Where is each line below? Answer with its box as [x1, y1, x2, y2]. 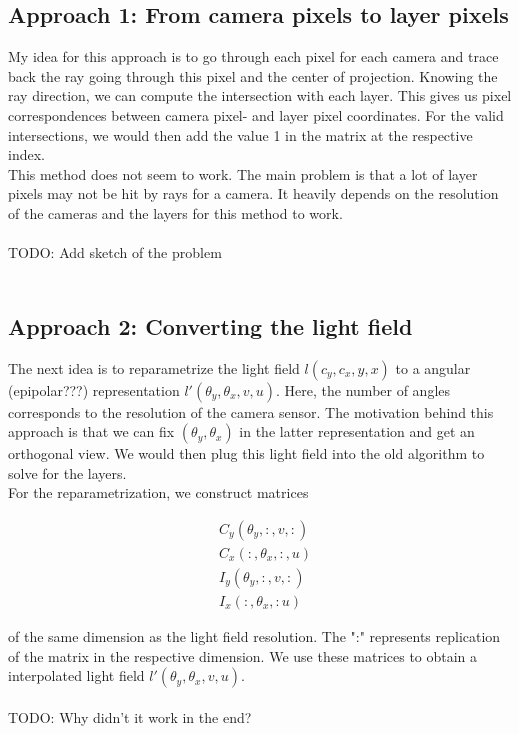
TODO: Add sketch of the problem [8, 242, 222, 263]
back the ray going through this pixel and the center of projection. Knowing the [8, 65, 498, 86]
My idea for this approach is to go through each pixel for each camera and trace [8, 46, 499, 67]
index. [8, 144, 45, 165]
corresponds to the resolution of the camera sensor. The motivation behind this [8, 401, 494, 422]
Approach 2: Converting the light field [8, 310, 413, 341]
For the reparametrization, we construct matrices [8, 482, 309, 503]
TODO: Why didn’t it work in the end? [8, 706, 252, 727]
